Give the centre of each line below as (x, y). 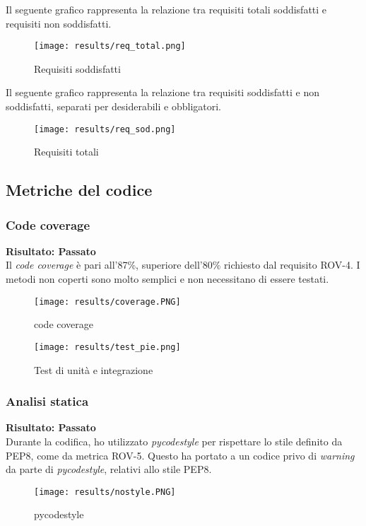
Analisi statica (47, 401)
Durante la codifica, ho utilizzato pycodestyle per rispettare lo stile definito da (174, 441)
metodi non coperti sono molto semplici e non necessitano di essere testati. (167, 279)
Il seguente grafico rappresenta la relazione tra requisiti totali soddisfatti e (166, 9)
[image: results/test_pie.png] (107, 347)
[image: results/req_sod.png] (105, 129)
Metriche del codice (79, 190)
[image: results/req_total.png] (110, 46)
